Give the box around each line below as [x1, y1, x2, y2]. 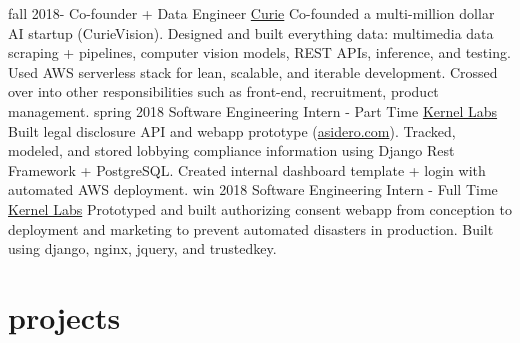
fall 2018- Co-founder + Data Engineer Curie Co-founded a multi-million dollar [8, 3, 495, 23]
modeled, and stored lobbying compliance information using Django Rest [8, 140, 455, 161]
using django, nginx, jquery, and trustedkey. [8, 238, 277, 259]
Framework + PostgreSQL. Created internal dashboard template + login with [8, 159, 486, 180]
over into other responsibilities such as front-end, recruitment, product [8, 81, 439, 102]
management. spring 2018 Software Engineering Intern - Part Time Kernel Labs [8, 100, 498, 121]
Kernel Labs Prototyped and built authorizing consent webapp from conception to [8, 198, 512, 219]
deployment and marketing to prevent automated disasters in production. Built [8, 218, 494, 239]
